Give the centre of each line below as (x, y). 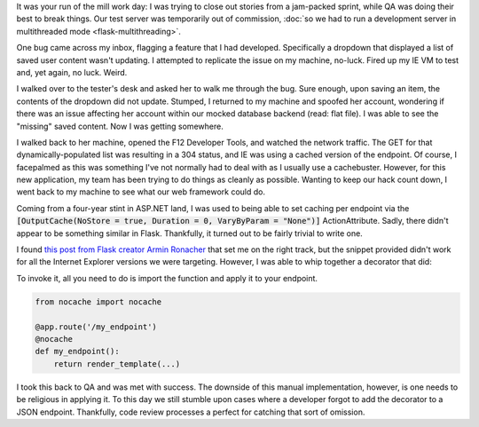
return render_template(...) (117, 364)
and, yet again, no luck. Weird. (72, 72)
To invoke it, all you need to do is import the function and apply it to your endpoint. (167, 278)
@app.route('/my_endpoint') (96, 327)
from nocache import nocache (98, 301)
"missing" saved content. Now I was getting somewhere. (120, 126)
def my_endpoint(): (77, 352)
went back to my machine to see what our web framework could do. (141, 192)
